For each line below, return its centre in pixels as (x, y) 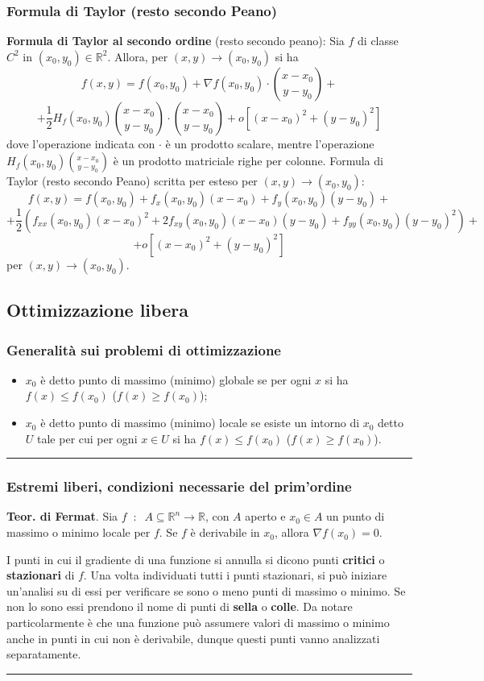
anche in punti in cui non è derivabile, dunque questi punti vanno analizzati (193, 638)
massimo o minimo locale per (79, 532)
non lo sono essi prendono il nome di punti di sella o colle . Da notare (180, 606)
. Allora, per (138, 56)
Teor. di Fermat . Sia (62, 516)
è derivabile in (225, 532)
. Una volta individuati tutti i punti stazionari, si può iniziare (235, 575)
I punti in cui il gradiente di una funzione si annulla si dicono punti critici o (196, 559)
